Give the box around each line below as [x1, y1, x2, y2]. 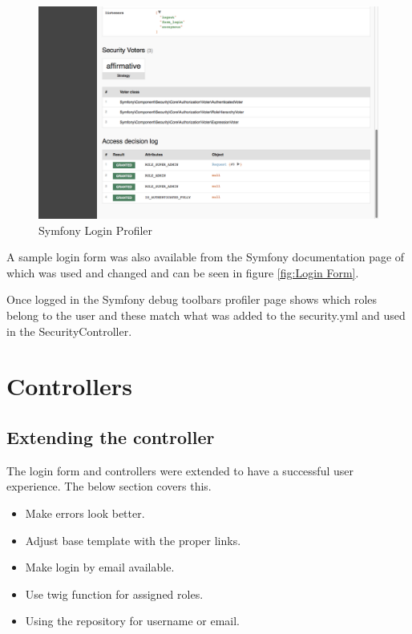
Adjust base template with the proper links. [25, 531, 241, 548]
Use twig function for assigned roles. [25, 585, 204, 602]
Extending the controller [6, 424, 215, 449]
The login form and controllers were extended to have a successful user [6, 462, 353, 479]
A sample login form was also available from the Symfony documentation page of [6, 248, 405, 265]
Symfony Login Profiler [38, 221, 153, 238]
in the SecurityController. [6, 322, 132, 339]
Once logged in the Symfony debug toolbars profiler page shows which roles [6, 291, 378, 308]
